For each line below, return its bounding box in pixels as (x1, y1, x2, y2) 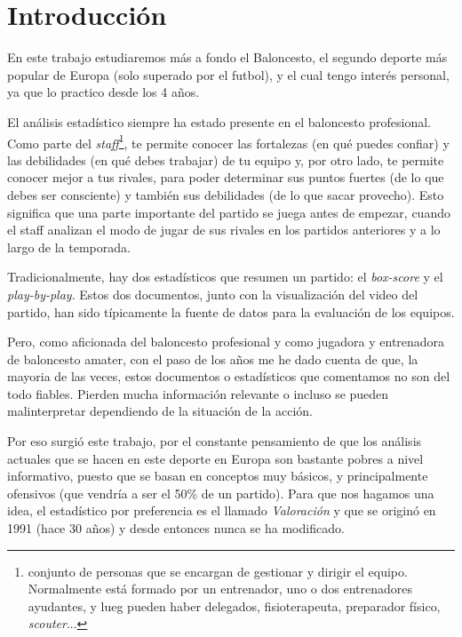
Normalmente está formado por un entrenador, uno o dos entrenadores (28, 579, 412, 598)
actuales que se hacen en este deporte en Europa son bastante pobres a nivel (7, 449, 424, 467)
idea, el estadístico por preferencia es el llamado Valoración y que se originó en (7, 501, 436, 520)
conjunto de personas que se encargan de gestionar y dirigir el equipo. (28, 561, 408, 580)
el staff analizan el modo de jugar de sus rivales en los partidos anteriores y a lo (7, 220, 441, 239)
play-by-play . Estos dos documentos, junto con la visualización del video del (7, 284, 418, 303)
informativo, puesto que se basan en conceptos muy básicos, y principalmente (7, 466, 428, 485)
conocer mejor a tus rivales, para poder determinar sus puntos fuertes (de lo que (7, 168, 444, 187)
